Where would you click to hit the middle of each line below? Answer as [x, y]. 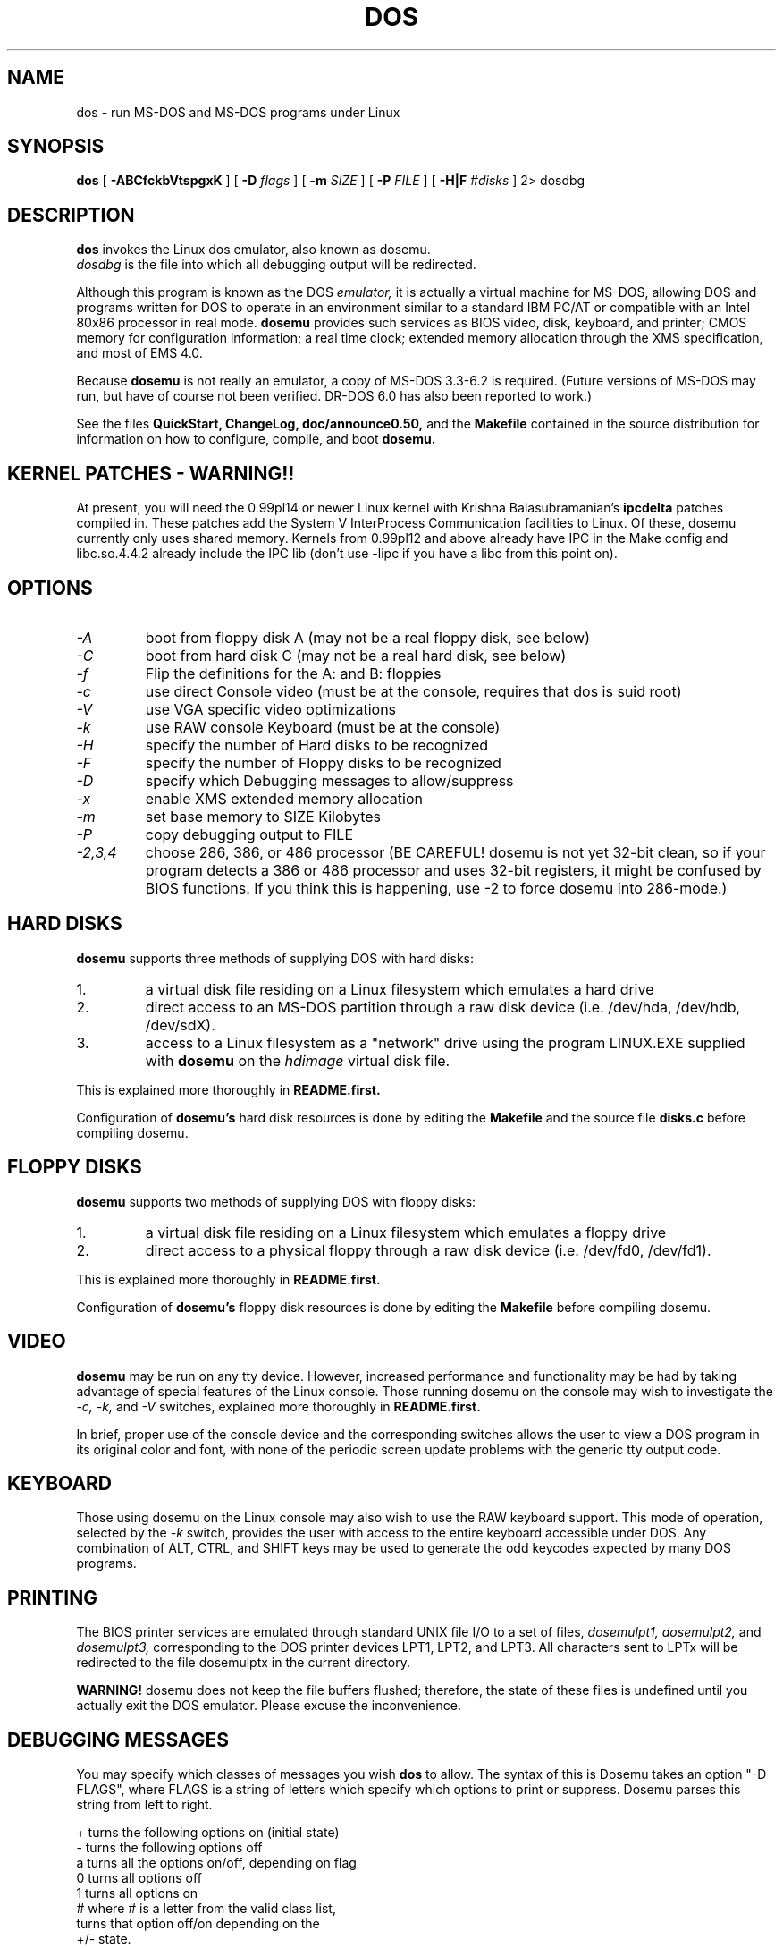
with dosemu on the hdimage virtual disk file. [298, 1060]
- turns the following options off [169, 1848]
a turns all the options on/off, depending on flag [216, 1863]
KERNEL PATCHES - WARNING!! [151, 473]
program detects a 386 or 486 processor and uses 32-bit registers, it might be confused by [453, 870]
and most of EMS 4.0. [139, 353]
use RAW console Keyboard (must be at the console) [323, 727]
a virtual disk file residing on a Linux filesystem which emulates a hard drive [400, 989]
